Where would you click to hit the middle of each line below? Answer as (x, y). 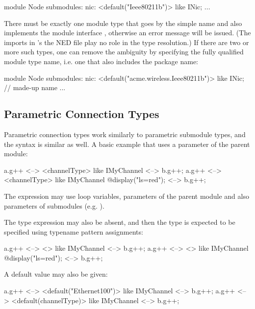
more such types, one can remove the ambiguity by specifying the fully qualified (124, 52)
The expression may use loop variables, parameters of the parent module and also (127, 196)
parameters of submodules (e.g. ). (54, 205)
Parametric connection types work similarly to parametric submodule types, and (125, 134)
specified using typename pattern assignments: (74, 231)
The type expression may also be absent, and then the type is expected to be (120, 222)
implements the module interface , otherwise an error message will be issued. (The (127, 33)
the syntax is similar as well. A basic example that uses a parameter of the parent (127, 144)
